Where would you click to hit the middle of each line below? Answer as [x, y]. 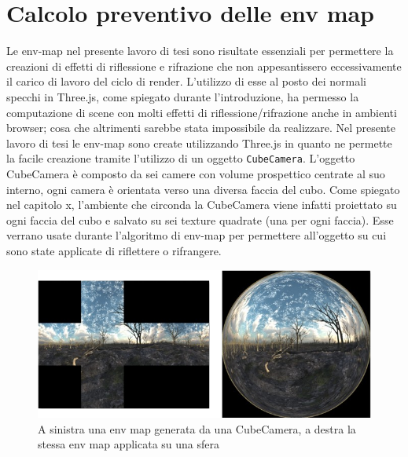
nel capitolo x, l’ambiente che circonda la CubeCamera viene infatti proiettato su [202, 205]
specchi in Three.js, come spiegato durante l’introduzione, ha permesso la [183, 96]
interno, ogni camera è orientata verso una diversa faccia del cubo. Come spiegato [203, 189]
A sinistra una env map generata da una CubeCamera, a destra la [197, 428]
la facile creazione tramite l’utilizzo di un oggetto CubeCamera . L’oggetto [181, 158]
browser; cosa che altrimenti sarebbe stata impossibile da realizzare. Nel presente [201, 128]
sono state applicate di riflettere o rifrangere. [114, 250]
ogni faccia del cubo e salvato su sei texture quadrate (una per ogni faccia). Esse [200, 219]
